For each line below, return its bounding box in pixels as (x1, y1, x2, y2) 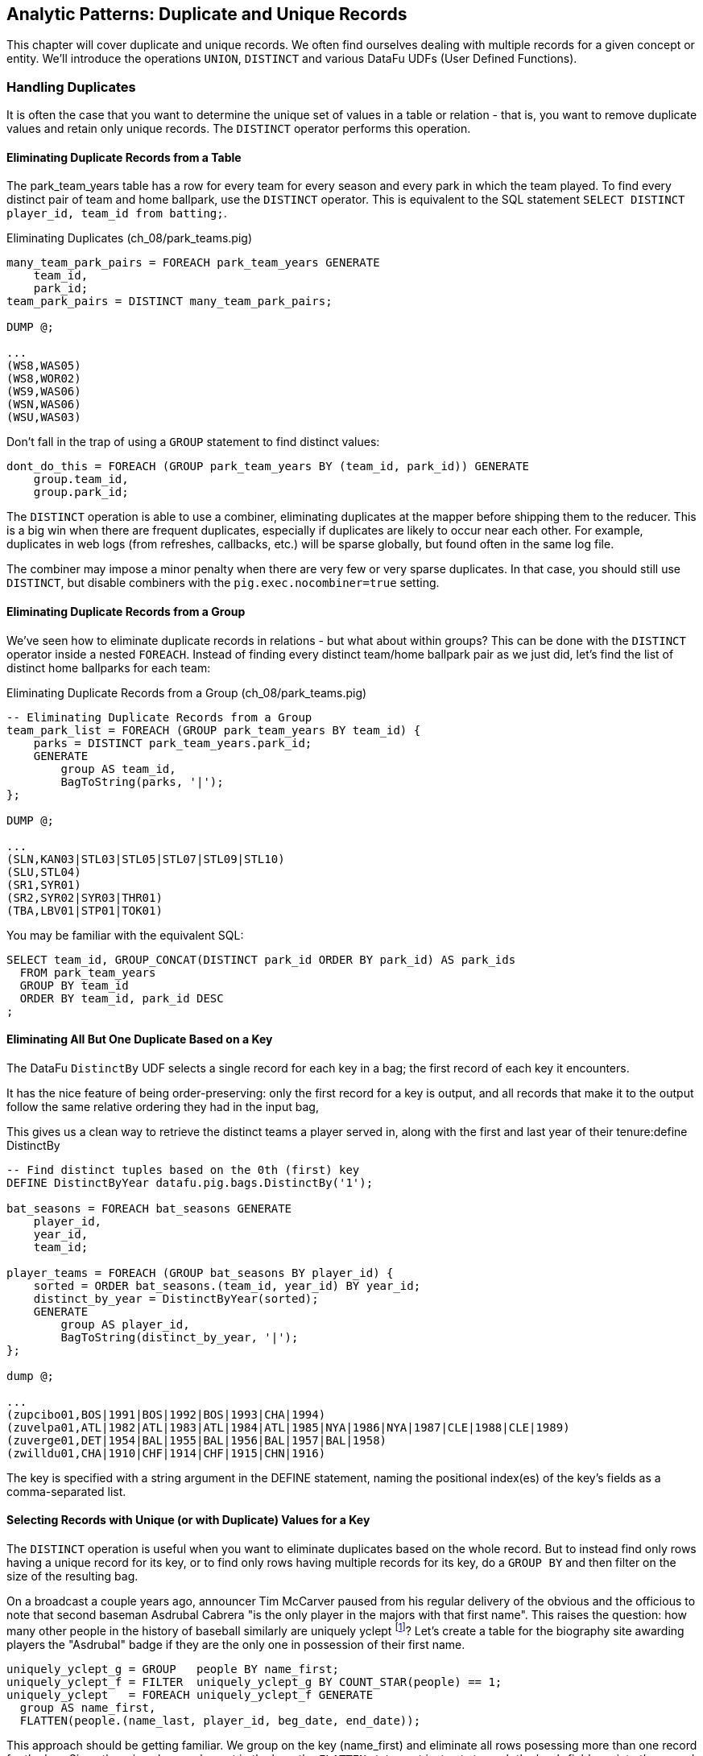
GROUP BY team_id (19, 978, 129, 992)
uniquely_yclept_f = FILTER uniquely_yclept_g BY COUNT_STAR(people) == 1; (6, 1675, 502, 1688)
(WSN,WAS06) (6, 398, 81, 411)
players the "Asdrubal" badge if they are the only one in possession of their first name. (6, 1637, 465, 1651)
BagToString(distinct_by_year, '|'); (60, 1330, 299, 1344)
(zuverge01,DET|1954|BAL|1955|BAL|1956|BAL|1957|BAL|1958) (6, 1433, 387, 1447)
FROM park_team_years (19, 965, 156, 979)
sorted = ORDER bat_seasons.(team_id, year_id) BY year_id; (33, 1279, 421, 1292)
